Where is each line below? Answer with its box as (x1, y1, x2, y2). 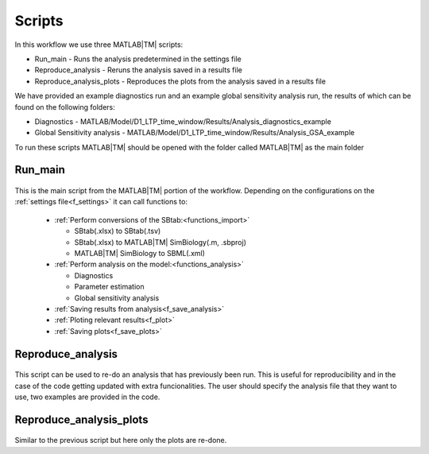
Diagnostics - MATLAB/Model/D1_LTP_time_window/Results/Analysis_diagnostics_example (34, 116, 331, 126)
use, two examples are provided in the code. (14, 392, 160, 402)
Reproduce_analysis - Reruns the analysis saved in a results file (34, 65, 242, 75)
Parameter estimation (74, 282, 145, 292)
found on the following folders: (14, 102, 115, 111)
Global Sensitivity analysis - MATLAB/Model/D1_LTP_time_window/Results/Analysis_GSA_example (34, 128, 355, 138)
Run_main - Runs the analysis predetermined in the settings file (34, 54, 242, 64)
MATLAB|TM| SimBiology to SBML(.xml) (74, 249, 206, 258)
